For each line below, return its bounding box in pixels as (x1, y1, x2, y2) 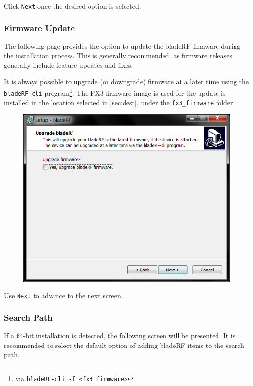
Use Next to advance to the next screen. (4, 290, 123, 301)
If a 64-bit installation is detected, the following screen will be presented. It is (4, 330, 235, 341)
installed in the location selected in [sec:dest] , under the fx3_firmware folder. (4, 97, 235, 107)
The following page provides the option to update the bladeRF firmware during (4, 40, 240, 51)
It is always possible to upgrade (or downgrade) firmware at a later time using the (4, 76, 249, 86)
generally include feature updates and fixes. (4, 60, 133, 70)
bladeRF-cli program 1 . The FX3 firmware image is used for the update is (4, 86, 226, 97)
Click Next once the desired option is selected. (4, 1, 141, 11)
